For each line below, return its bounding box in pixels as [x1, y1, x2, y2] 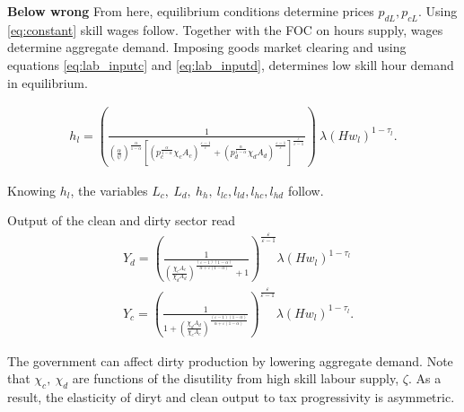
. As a [407, 369, 442, 388]
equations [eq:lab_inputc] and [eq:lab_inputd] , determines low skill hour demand [7, 55, 454, 74]
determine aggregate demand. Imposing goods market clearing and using [7, 38, 407, 57]
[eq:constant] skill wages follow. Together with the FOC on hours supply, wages [7, 20, 443, 39]
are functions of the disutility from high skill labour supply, [72, 369, 399, 388]
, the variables [70, 180, 148, 199]
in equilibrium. [7, 73, 88, 92]
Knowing [7, 180, 57, 199]
